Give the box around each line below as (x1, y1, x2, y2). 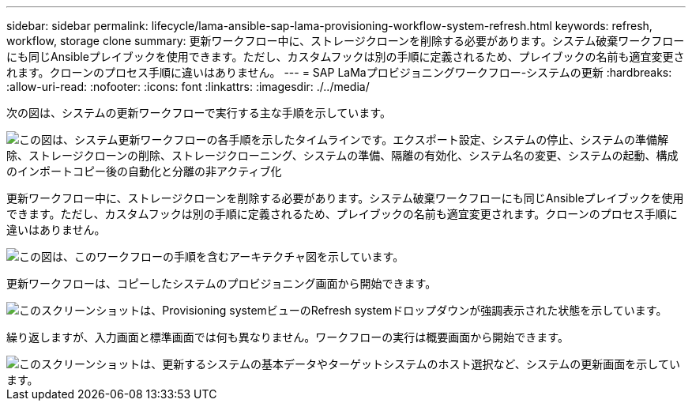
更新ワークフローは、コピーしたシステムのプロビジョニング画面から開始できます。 (6, 277, 437, 290)
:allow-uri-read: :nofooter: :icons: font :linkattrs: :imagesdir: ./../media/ (6, 80, 370, 93)
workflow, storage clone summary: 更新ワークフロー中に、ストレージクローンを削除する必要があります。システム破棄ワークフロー (6, 34, 685, 47)
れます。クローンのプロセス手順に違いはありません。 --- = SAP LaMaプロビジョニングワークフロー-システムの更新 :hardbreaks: (6, 66, 672, 79)
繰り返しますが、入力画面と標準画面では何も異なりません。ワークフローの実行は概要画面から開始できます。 (6, 330, 569, 344)
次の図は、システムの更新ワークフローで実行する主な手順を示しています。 (6, 106, 391, 119)
